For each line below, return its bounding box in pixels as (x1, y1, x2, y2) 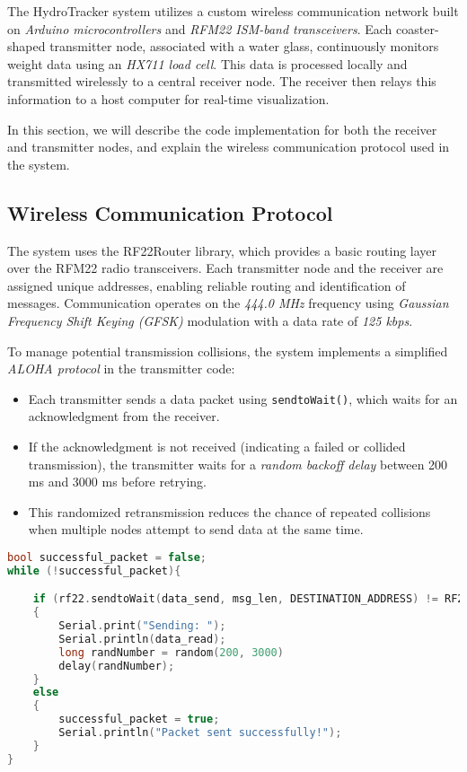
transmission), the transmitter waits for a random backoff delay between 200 (28, 454, 448, 473)
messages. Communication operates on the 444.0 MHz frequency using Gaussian (7, 294, 449, 312)
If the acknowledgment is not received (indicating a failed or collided (28, 436, 406, 455)
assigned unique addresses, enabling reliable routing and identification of (7, 276, 406, 294)
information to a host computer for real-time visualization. (7, 89, 330, 108)
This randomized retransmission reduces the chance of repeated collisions (28, 502, 431, 521)
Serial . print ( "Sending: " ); (58, 619, 226, 633)
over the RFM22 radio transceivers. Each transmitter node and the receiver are (7, 259, 444, 277)
